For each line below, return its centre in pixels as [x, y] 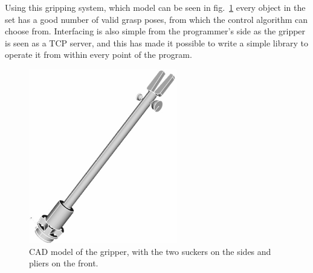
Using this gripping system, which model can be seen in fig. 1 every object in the [155, 7]
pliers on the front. [64, 263]
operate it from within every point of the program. [98, 55]
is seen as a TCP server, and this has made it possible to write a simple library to [156, 42]
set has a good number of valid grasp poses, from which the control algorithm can [156, 19]
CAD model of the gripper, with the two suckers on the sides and [150, 251]
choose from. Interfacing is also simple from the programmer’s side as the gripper [155, 31]
